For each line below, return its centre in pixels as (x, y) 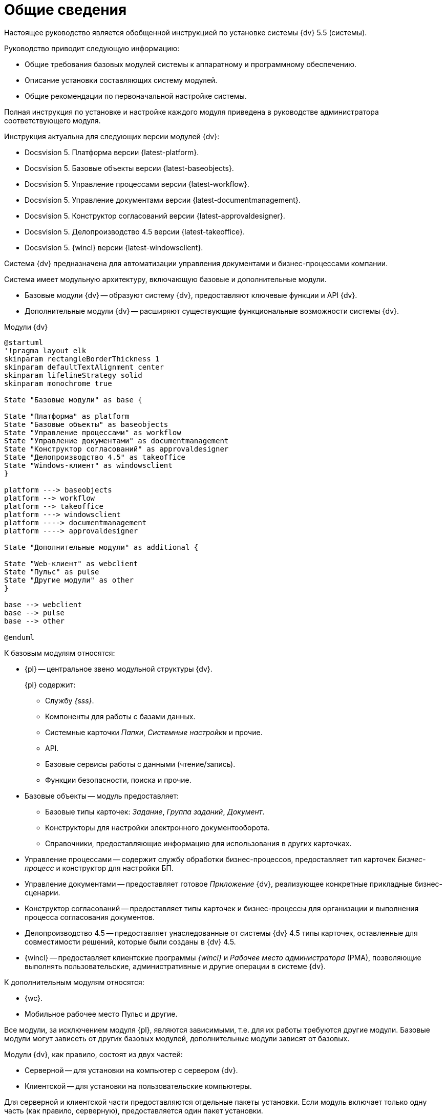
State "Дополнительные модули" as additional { (101, 547)
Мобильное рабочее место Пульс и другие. (101, 1014)
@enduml (19, 637)
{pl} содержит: (50, 684)
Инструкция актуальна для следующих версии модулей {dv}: (112, 136)
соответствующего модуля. (52, 120)
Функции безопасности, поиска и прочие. (118, 780)
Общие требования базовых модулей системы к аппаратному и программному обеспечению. (191, 64)
